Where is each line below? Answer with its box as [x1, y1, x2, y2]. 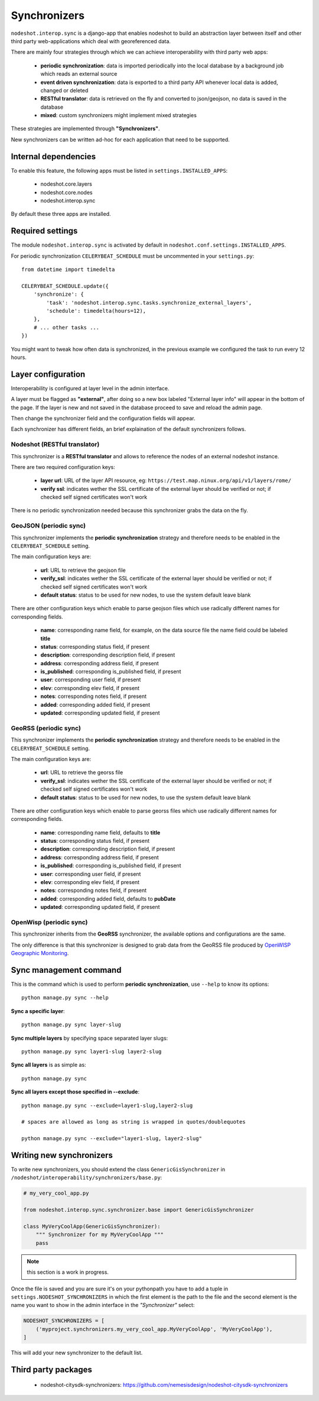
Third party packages [11, 1364, 93, 1374]
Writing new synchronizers [11, 1150, 113, 1160]
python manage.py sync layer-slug [21, 1021, 121, 1028]
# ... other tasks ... [33, 324, 100, 331]
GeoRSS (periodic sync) [11, 724, 81, 732]
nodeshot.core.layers [40, 180, 93, 187]
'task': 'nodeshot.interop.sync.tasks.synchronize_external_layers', [46, 299, 252, 306]
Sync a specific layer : [11, 1007, 65, 1014]
